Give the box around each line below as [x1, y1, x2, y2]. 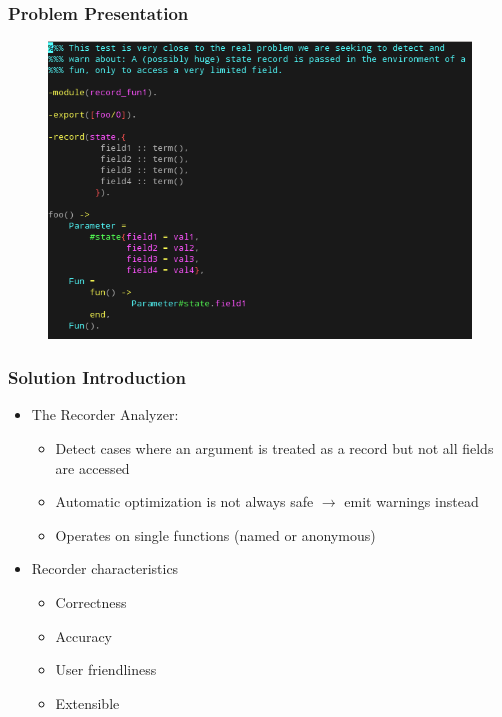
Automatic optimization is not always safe [55, 491, 314, 512]
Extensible [55, 692, 120, 713]
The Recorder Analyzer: [31, 404, 179, 425]
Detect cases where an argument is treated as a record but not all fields [55, 438, 494, 459]
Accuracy [55, 625, 113, 646]
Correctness [55, 592, 127, 613]
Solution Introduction [8, 365, 186, 390]
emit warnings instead [344, 491, 479, 512]
